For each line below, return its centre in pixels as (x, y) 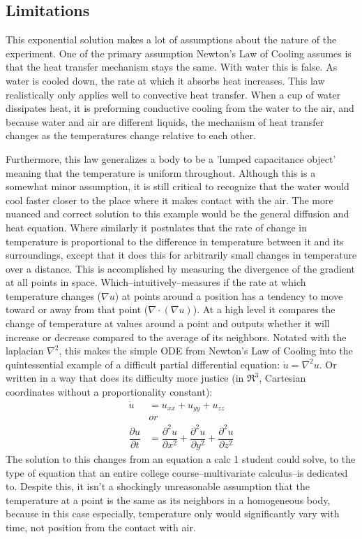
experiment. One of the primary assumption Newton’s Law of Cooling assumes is (179, 53)
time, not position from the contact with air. (101, 527)
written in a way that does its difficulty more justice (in (125, 378)
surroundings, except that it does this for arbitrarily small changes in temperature (181, 255)
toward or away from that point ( (77, 309)
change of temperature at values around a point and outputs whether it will (168, 323)
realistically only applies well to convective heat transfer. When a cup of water (173, 94)
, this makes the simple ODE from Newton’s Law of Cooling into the (206, 351)
